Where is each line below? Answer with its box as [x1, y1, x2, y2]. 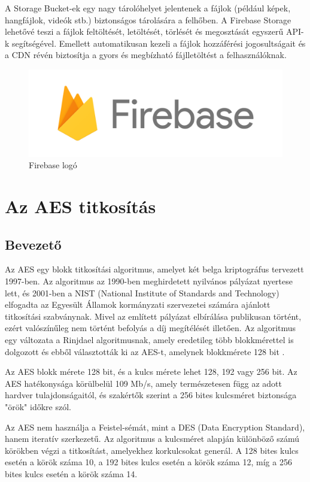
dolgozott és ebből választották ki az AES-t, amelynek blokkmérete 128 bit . [5, 345, 285, 357]
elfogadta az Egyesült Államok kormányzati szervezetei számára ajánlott [5, 298, 271, 311]
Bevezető [5, 235, 62, 253]
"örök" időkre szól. [5, 401, 71, 413]
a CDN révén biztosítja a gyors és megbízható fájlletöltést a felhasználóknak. [5, 48, 287, 61]
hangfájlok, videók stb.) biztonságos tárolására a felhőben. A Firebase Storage [5, 13, 291, 26]
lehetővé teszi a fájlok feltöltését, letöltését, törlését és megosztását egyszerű [5, 25, 284, 38]
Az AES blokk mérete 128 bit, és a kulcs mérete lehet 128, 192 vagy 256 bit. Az [5, 365, 297, 378]
